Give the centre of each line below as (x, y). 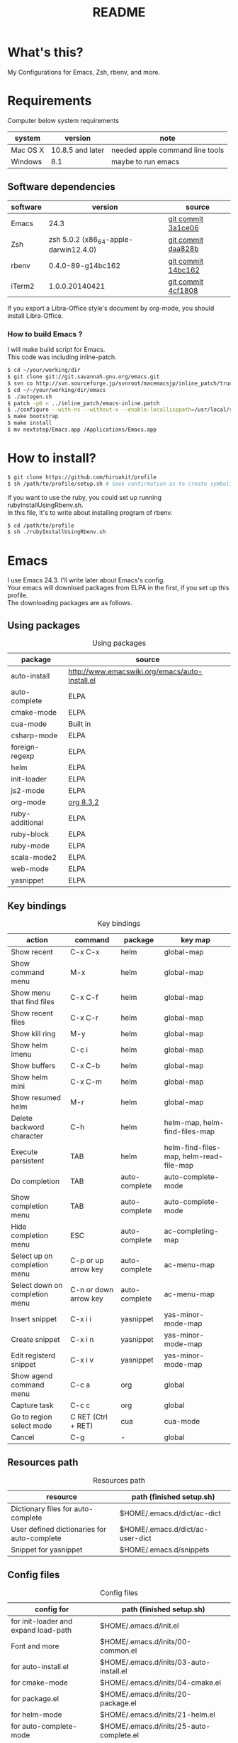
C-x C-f (85, 997)
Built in (80, 724)
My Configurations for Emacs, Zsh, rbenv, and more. (84, 72)
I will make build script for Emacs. (56, 350)
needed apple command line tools (168, 150)
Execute (24, 1151)
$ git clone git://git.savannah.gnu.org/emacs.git (84, 377)
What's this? (45, 52)
